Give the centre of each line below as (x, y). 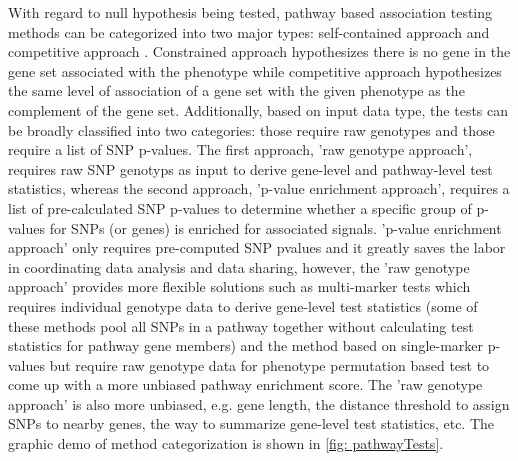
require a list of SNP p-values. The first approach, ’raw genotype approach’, (240, 149)
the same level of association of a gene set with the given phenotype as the (236, 90)
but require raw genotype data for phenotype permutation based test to (269, 364)
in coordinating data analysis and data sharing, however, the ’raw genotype (239, 266)
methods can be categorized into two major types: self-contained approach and (249, 31)
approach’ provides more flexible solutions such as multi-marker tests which (239, 286)
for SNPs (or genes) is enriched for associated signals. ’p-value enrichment (275, 227)
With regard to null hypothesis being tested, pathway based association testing (250, 12)
